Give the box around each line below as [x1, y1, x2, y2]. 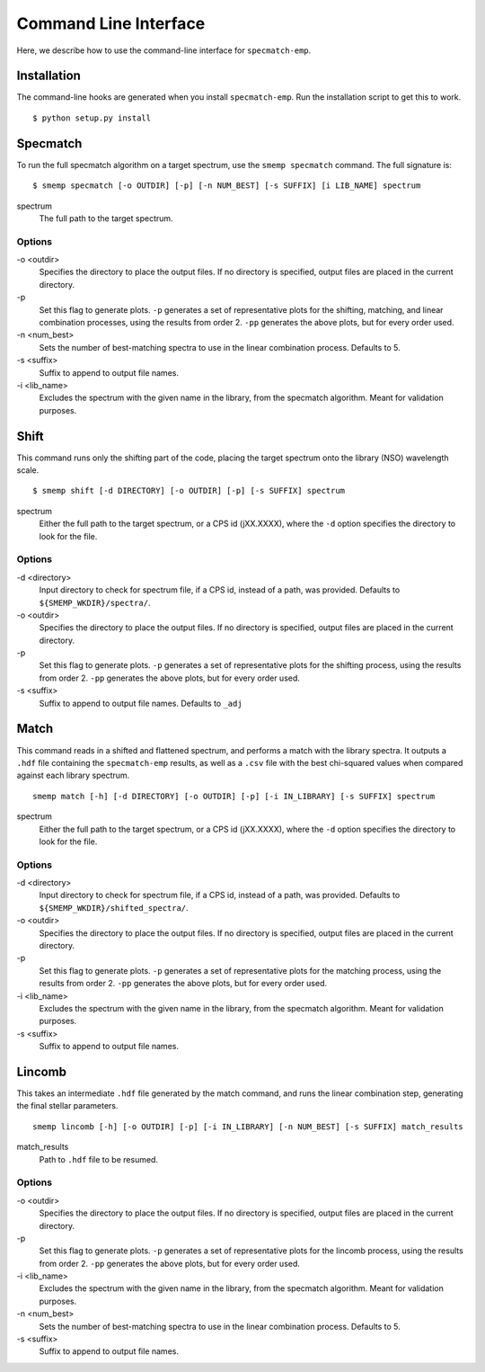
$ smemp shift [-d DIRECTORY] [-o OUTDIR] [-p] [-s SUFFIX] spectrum [32, 486, 346, 496]
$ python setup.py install [32, 112, 152, 123]
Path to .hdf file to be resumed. [39, 1154, 159, 1164]
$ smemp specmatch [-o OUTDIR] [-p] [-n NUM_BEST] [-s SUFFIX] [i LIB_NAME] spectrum [32, 181, 421, 191]
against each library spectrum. [16, 770, 130, 781]
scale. [16, 465, 40, 476]
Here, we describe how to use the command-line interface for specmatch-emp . [16, 45, 312, 56]
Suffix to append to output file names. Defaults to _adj [39, 698, 242, 708]
